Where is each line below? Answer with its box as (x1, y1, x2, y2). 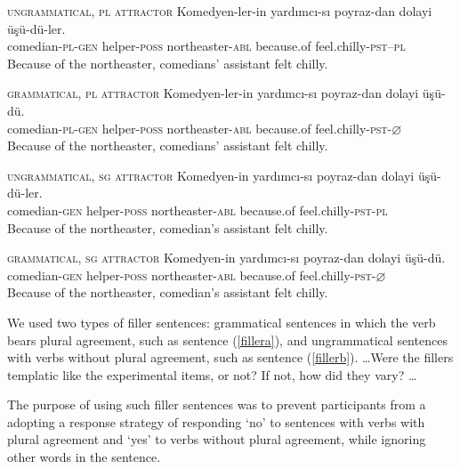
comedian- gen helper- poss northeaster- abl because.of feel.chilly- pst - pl (7, 200, 388, 219)
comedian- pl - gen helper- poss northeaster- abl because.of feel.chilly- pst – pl (7, 36, 406, 55)
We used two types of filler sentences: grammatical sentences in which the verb (7, 312, 436, 331)
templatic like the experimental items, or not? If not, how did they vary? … (7, 365, 417, 384)
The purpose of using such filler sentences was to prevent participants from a (7, 395, 426, 414)
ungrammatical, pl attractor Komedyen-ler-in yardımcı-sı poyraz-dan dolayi (7, 2, 432, 20)
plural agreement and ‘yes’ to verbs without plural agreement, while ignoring (7, 430, 426, 449)
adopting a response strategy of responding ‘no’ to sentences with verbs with (7, 412, 425, 431)
